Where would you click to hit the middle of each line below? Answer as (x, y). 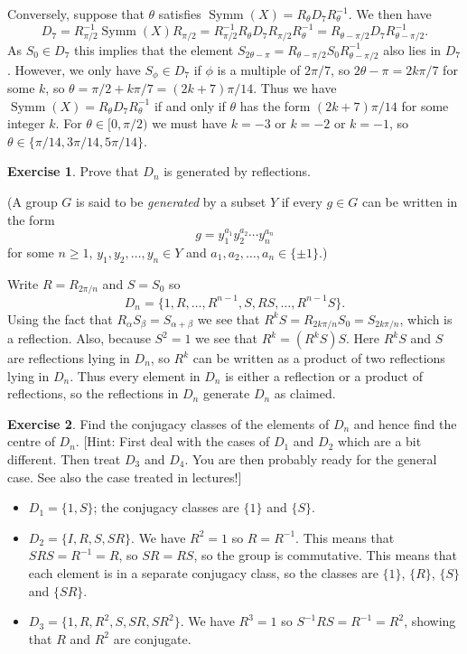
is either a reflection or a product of (324, 375)
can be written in (410, 201)
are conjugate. (152, 638)
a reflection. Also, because (79, 338)
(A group (33, 201)
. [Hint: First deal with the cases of (173, 441)
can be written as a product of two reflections (319, 358)
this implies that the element (154, 49)
